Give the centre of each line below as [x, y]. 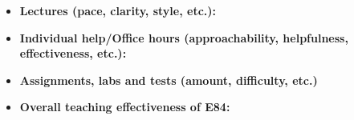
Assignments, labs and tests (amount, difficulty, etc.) [169, 80]
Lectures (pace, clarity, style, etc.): [118, 10]
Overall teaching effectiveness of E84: [125, 107]
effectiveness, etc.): [73, 53]
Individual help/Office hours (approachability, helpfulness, [184, 37]
